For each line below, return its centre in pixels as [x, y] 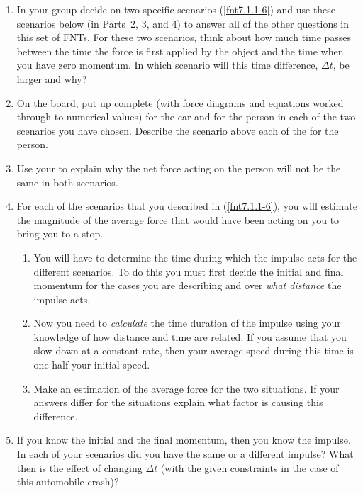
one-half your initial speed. [92, 365]
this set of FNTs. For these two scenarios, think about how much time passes [184, 37]
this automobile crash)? [68, 482]
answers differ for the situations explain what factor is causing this [178, 402]
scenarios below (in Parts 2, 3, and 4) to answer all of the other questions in [183, 23]
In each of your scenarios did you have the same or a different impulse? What [185, 454]
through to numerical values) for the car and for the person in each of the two [186, 117]
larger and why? [52, 78]
